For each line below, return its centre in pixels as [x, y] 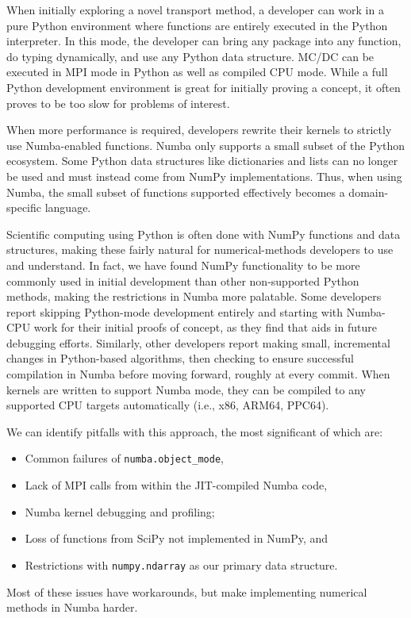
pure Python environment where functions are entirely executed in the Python [197, 25]
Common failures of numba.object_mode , [124, 458]
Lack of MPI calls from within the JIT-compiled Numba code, [176, 485]
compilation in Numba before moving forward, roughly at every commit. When [198, 374]
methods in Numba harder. [72, 607]
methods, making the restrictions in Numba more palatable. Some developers [194, 296]
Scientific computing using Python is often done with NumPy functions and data [204, 234]
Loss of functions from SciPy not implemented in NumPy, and [177, 538]
